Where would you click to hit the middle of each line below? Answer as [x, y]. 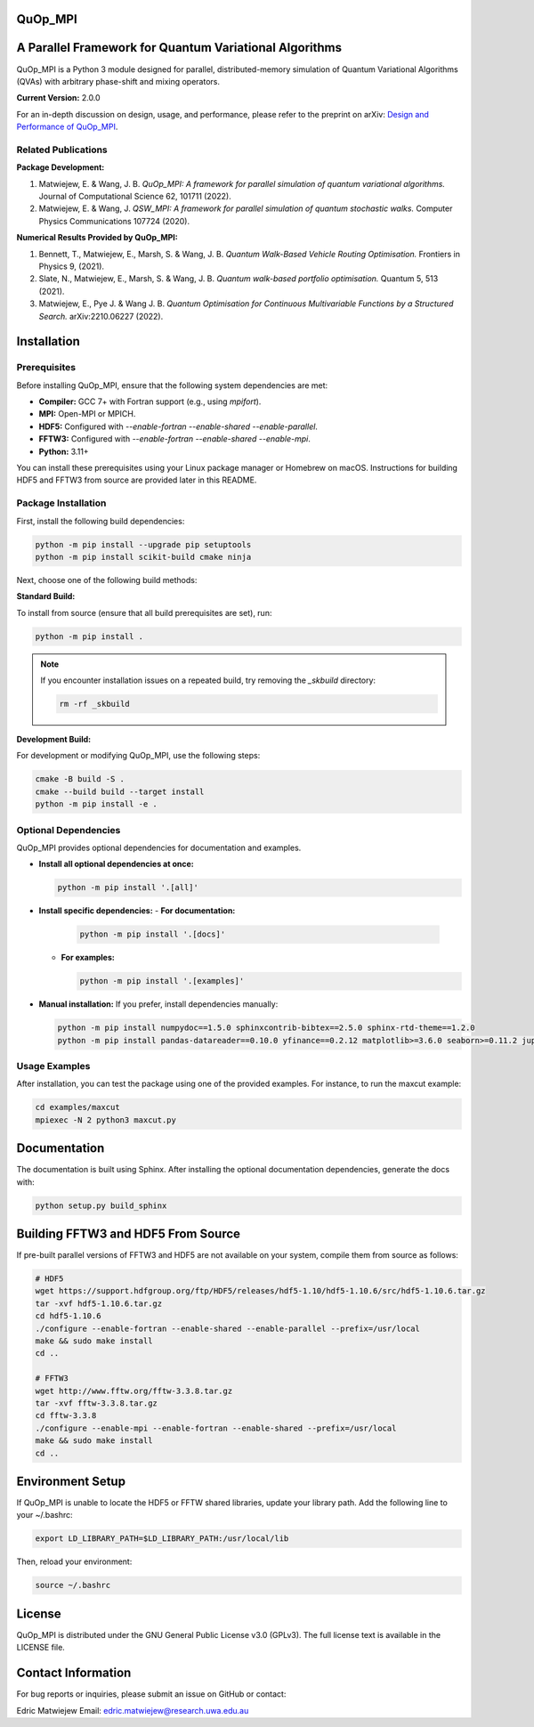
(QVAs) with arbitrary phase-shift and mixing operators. [118, 81]
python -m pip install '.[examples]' [162, 981]
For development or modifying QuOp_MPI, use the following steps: [138, 756]
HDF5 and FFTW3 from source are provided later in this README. [137, 480]
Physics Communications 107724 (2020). [114, 221]
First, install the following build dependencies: [101, 521]
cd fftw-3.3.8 [66, 1416]
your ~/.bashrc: [44, 1515]
